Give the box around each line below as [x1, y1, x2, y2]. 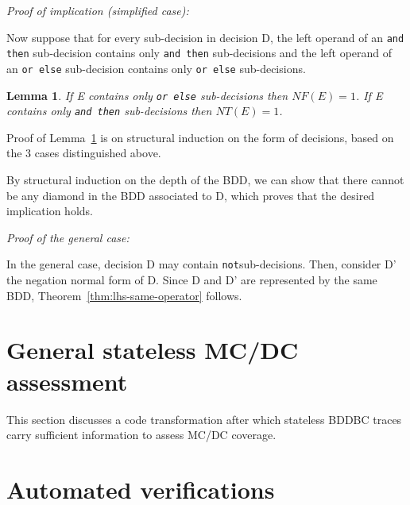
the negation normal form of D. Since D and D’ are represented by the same [6, 272, 377, 288]
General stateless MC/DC [6, 333, 299, 366]
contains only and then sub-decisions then [6, 102, 212, 119]
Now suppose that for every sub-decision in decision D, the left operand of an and [6, 29, 404, 45]
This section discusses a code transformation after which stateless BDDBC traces [6, 411, 402, 427]
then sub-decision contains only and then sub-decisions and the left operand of [6, 44, 393, 61]
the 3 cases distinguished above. [6, 145, 161, 161]
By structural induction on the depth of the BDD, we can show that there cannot [6, 172, 404, 188]
